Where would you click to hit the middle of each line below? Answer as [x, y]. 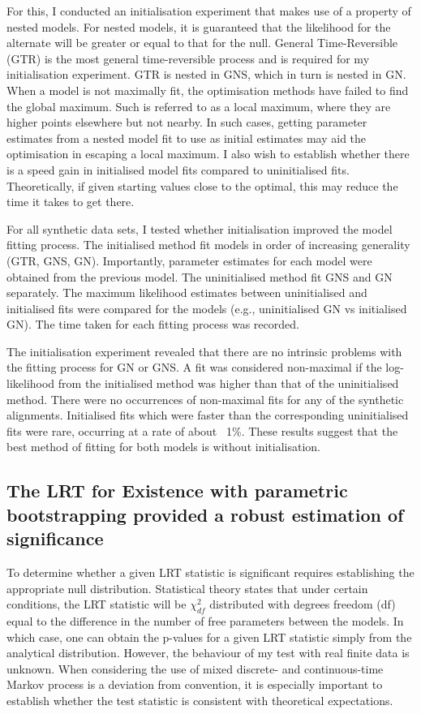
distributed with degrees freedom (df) [303, 604]
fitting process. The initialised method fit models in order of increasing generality [208, 245]
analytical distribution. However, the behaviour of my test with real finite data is [208, 653]
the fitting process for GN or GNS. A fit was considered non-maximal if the [194, 367]
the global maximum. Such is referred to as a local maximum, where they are [199, 106]
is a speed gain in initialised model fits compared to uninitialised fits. [178, 169]
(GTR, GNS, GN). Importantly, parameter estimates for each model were [189, 260]
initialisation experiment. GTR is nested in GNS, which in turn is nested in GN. [206, 74]
